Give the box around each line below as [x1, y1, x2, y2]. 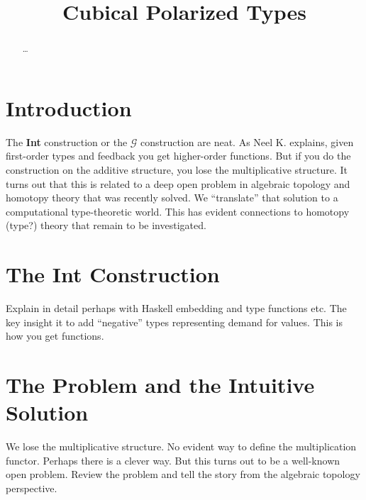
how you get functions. [6, 328, 104, 343]
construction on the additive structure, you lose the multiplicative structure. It [6, 162, 348, 177]
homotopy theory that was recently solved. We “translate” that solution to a [6, 190, 338, 205]
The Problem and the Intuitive [6, 370, 315, 399]
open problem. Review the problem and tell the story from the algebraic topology [6, 467, 360, 482]
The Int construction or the [6, 134, 128, 149]
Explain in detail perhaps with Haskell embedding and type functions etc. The [6, 301, 347, 316]
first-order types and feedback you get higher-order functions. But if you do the [6, 148, 351, 163]
